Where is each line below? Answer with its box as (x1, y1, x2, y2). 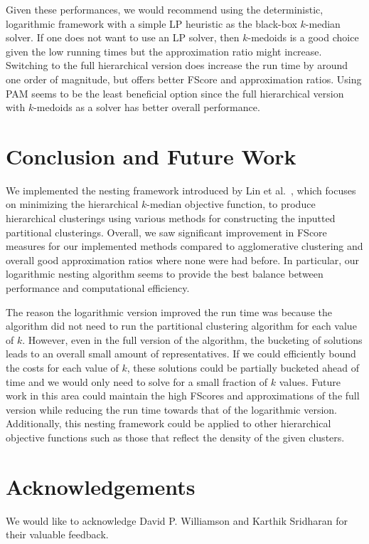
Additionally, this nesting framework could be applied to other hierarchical (6, 416, 331, 431)
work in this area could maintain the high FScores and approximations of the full (6, 388, 360, 403)
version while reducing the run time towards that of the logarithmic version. (6, 402, 337, 417)
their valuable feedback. (6, 527, 109, 542)
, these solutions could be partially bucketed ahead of (127, 360, 359, 375)
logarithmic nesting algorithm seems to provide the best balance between (6, 266, 323, 281)
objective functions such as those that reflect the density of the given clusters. (6, 429, 345, 444)
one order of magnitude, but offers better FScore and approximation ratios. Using (6, 71, 362, 86)
